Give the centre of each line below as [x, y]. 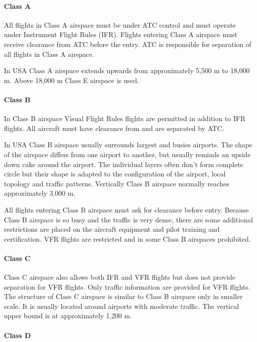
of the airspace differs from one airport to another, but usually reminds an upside [127, 154]
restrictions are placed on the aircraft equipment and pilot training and [112, 229]
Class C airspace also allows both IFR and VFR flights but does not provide [120, 277]
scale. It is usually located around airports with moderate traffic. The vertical [122, 306]
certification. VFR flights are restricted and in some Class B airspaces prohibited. [128, 238]
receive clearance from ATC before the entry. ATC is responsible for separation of [128, 44]
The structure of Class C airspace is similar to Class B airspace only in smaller [123, 296]
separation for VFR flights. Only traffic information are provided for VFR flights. [127, 286]
